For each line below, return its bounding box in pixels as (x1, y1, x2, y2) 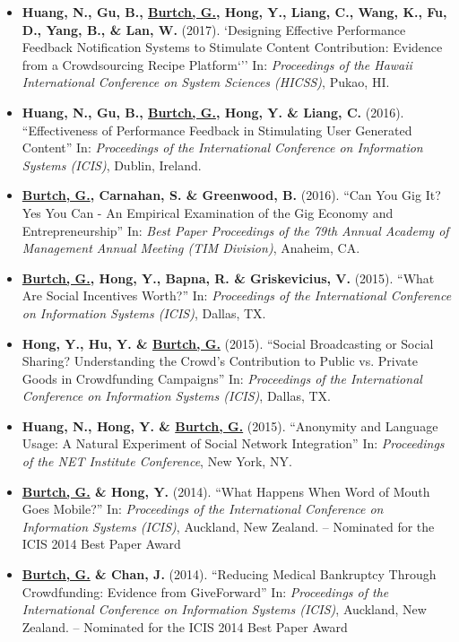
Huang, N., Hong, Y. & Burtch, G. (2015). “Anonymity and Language (22, 416, 438, 435)
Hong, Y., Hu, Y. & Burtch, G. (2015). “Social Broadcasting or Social (22, 334, 434, 352)
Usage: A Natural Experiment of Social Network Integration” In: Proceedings (22, 434, 445, 453)
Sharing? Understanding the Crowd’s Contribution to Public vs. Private (22, 351, 418, 370)
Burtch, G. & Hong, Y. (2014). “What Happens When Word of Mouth (22, 481, 430, 500)
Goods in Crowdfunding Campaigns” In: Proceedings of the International (22, 369, 422, 387)
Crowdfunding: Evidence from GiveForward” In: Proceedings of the (22, 582, 389, 601)
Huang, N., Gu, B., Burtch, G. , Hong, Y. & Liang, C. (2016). (22, 102, 404, 121)
